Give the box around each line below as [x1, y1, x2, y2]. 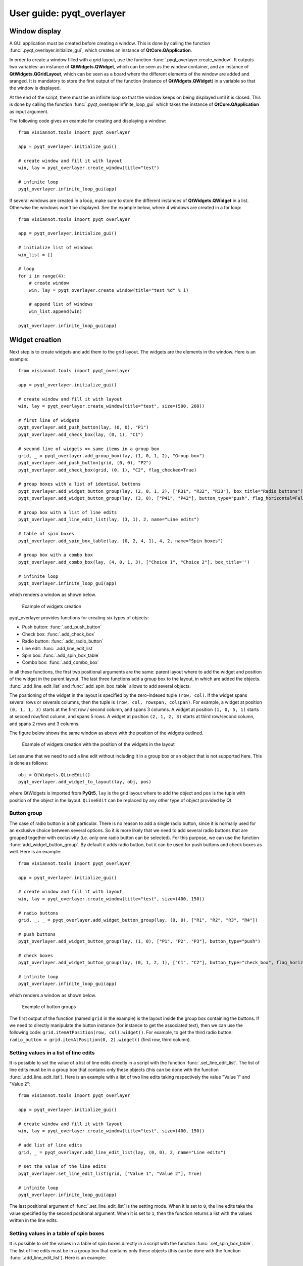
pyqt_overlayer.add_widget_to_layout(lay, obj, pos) [18, 779, 151, 784]
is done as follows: [9, 760, 48, 766]
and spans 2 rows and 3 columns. [9, 721, 80, 727]
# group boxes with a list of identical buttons [18, 481, 141, 487]
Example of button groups [22, 1004, 76, 1010]
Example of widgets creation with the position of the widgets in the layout [22, 741, 175, 747]
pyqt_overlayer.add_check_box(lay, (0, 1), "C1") [18, 431, 144, 438]
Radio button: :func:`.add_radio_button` [22, 638, 104, 644]
